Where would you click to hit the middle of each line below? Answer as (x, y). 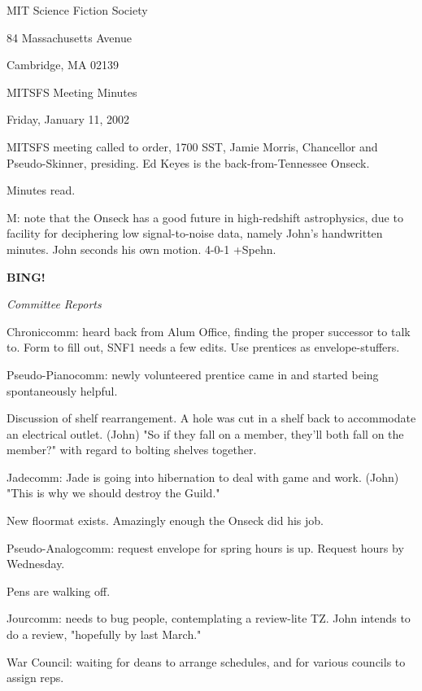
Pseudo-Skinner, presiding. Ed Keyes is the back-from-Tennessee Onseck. (188, 162)
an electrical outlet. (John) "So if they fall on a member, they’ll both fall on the (205, 433)
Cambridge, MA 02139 (63, 65)
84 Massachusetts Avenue (69, 37)
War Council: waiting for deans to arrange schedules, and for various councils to (206, 661)
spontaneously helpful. (62, 390)
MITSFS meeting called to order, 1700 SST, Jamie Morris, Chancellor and (192, 146)
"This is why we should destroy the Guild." (113, 493)
